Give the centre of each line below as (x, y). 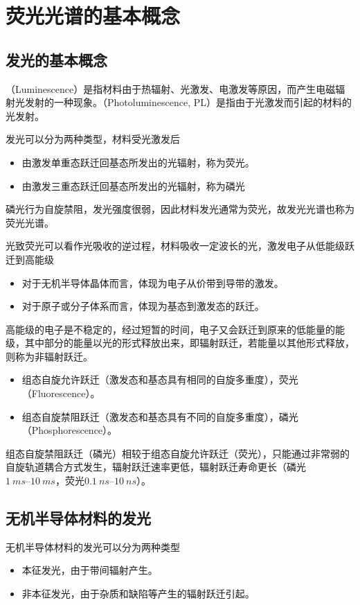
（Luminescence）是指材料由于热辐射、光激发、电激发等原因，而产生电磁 (171, 88)
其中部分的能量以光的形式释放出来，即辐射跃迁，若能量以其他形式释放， (189, 343)
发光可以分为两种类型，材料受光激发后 (93, 139)
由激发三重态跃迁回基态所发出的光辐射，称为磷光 (133, 185)
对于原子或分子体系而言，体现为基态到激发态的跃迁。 (143, 306)
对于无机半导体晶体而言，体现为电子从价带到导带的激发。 (153, 282)
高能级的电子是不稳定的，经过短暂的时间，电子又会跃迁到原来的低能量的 (170, 329)
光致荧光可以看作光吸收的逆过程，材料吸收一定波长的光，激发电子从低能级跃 (180, 246)
